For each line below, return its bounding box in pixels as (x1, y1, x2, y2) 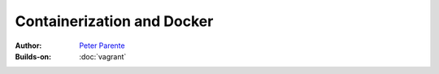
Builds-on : (15, 51, 52, 61)
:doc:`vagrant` (79, 51, 127, 61)
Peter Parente (79, 41, 125, 50)
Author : (15, 41, 42, 50)
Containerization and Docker (15, 12, 214, 30)
